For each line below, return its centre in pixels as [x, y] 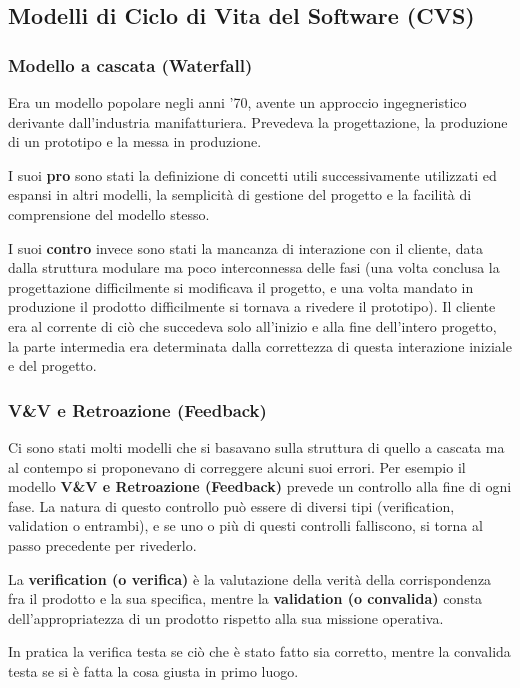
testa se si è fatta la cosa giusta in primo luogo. [153, 670]
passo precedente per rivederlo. [102, 544]
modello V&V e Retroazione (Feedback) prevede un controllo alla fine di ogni [260, 486]
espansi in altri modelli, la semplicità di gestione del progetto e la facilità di [240, 194]
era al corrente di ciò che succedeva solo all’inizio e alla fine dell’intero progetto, [252, 325]
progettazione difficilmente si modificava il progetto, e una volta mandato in [241, 286]
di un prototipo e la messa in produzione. [135, 141]
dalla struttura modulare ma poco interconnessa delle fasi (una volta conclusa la [254, 267]
